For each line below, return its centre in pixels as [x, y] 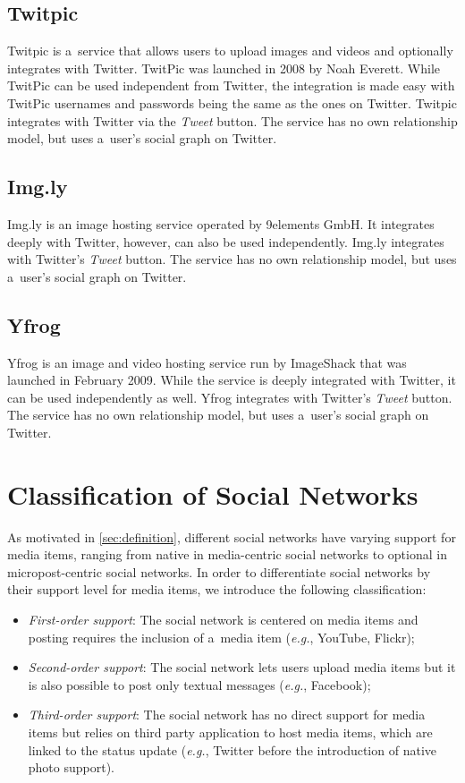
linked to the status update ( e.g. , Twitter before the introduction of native [232, 749]
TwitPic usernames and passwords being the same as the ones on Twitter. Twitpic [232, 102]
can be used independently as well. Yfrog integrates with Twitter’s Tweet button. [230, 397]
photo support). [72, 767]
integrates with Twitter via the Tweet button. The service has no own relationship [232, 120]
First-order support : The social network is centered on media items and [223, 620]
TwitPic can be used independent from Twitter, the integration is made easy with [231, 85]
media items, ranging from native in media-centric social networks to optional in [227, 554]
